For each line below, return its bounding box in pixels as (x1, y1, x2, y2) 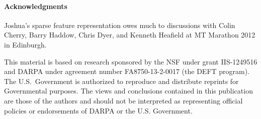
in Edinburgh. (4, 39, 47, 49)
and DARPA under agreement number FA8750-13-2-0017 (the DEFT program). (4, 66, 250, 76)
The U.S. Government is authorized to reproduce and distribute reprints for (4, 75, 239, 86)
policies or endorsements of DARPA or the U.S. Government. (4, 105, 193, 115)
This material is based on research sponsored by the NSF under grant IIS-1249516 (4, 56, 257, 66)
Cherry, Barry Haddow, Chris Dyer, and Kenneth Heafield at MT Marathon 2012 (4, 29, 255, 40)
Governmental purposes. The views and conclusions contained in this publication (4, 85, 253, 96)
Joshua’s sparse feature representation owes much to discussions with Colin (4, 19, 235, 30)
